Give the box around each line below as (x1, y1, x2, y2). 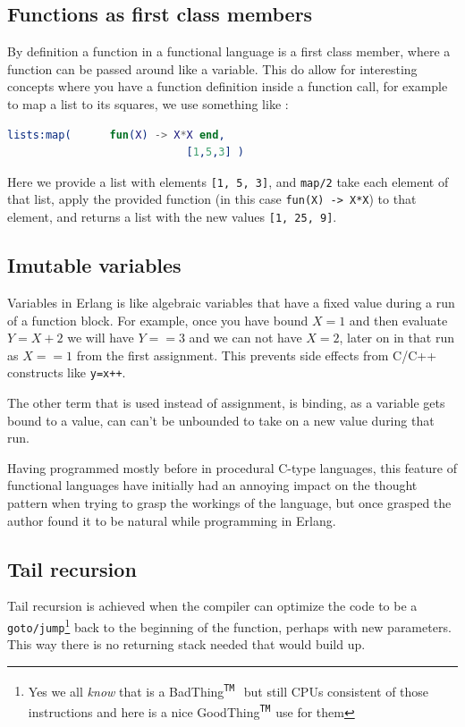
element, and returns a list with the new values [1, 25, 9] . (7, 207, 337, 226)
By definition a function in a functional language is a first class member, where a (7, 42, 451, 61)
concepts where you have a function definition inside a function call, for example (7, 77, 448, 96)
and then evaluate (349, 310, 448, 329)
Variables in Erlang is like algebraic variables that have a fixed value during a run (7, 292, 455, 311)
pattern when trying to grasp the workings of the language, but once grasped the (7, 493, 452, 511)
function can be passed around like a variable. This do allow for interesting (7, 59, 418, 78)
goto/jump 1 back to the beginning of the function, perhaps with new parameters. (7, 614, 452, 636)
